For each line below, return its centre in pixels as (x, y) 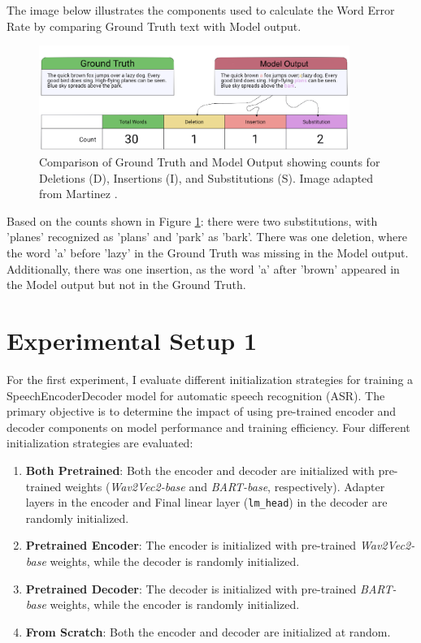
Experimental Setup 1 (132, 341)
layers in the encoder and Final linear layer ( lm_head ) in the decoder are (206, 502)
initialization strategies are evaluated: (100, 443)
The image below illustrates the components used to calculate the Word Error (201, 10)
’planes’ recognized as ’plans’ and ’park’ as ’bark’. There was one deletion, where (207, 237)
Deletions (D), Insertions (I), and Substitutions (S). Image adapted (206, 177)
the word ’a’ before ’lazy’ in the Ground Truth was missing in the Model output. (208, 253)
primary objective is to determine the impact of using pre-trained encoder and (202, 411)
